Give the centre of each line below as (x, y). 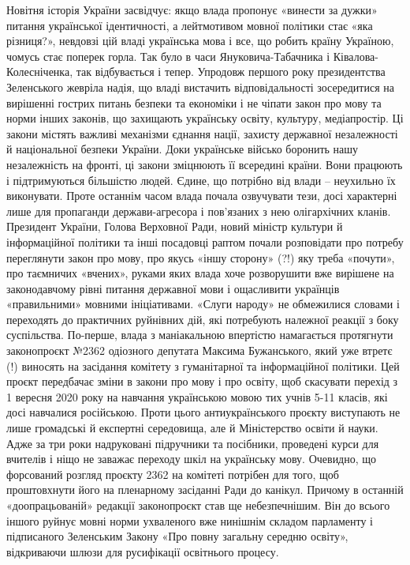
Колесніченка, (40, 72)
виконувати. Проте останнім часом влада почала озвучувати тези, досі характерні (202, 196)
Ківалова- (356, 56)
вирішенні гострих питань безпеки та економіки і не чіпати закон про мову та (194, 102)
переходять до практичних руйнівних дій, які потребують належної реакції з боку (203, 319)
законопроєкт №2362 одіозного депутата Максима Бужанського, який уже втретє (199, 350)
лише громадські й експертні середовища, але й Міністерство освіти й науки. (192, 428)
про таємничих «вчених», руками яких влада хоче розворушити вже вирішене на (200, 273)
